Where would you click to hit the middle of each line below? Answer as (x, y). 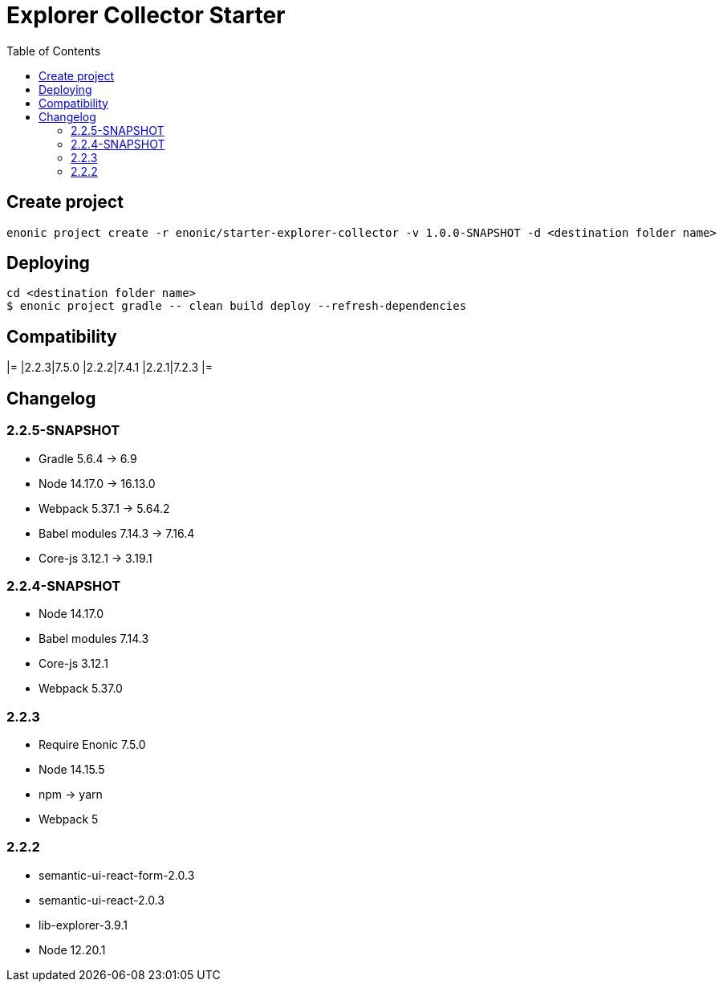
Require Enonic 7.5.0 (92, 744)
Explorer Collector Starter (146, 15)
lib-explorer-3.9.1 (83, 925)
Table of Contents (54, 51)
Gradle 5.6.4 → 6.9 (88, 458)
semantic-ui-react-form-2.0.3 (117, 875)
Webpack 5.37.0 (81, 689)
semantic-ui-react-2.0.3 (102, 900)
